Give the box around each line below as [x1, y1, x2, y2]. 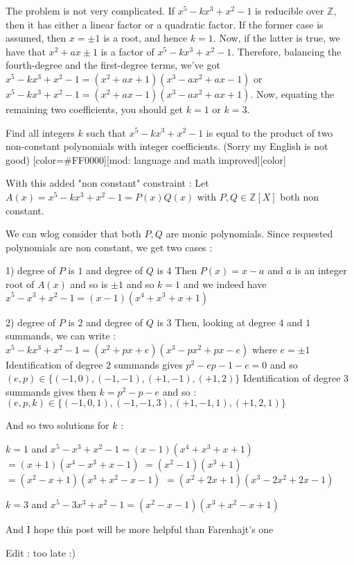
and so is [70, 276, 108, 291]
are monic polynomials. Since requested [166, 226, 333, 241]
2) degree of [6, 314, 55, 329]
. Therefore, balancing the [231, 44, 342, 58]
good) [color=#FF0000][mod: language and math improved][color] [6, 152, 287, 167]
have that [6, 44, 46, 58]
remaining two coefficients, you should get [6, 101, 184, 116]
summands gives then [6, 384, 96, 398]
